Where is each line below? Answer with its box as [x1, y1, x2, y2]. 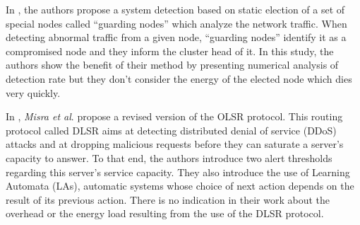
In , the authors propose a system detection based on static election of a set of [6, 2, 345, 16]
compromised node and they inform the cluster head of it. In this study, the [6, 43, 334, 58]
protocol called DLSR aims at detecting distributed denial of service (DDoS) [6, 122, 337, 137]
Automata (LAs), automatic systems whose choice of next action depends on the [6, 178, 354, 193]
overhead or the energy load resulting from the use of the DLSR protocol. [6, 206, 324, 221]
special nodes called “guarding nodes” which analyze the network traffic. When [6, 16, 347, 30]
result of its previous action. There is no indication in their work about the [6, 192, 330, 207]
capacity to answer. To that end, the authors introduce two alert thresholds [6, 150, 332, 165]
